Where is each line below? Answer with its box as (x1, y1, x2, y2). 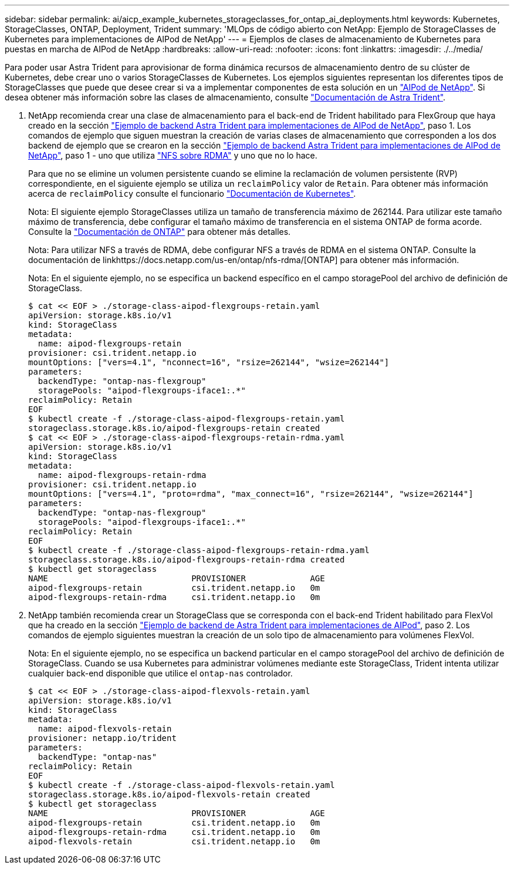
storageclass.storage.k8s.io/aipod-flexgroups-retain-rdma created (28, 555, 345, 564)
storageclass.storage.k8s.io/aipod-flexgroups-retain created (28, 423, 320, 433)
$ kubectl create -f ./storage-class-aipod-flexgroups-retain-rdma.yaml (28, 545, 370, 555)
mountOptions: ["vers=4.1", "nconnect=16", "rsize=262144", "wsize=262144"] (28, 358, 390, 367)
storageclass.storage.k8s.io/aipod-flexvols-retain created (28, 790, 310, 799)
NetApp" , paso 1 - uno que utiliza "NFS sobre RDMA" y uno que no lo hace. (28, 150, 317, 160)
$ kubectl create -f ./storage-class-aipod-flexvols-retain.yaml (28, 780, 335, 790)
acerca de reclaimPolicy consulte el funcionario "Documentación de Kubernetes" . (28, 188, 356, 198)
